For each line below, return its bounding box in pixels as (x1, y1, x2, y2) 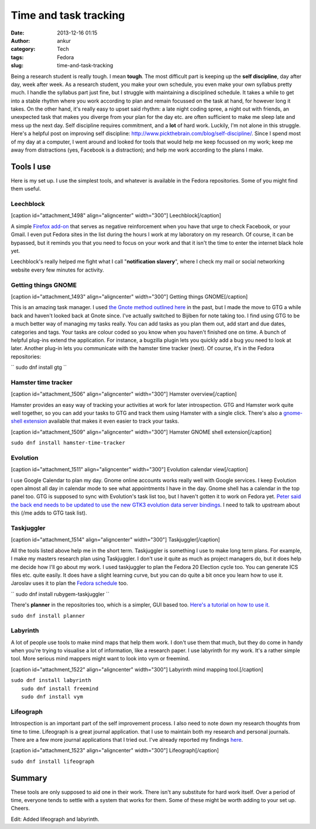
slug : (11, 62, 23, 69)
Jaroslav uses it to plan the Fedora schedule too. (11, 580, 128, 587)
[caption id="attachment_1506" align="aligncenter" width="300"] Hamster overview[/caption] (11, 390, 237, 398)
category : (11, 46, 36, 53)
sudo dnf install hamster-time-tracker (11, 440, 125, 446)
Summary (11, 773, 47, 783)
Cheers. (11, 805, 30, 812)
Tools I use (11, 162, 51, 172)
